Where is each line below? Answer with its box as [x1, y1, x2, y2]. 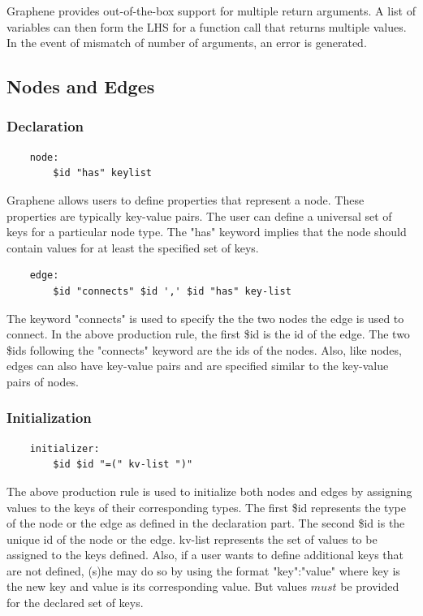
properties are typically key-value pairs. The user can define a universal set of [6, 207, 392, 224]
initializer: [29, 442, 100, 454]
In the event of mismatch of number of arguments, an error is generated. [6, 34, 367, 51]
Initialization [6, 407, 92, 428]
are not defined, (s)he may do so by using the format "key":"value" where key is [6, 562, 400, 579]
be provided [340, 578, 399, 595]
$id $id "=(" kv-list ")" [53, 459, 193, 471]
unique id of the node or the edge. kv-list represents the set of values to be [6, 530, 378, 547]
